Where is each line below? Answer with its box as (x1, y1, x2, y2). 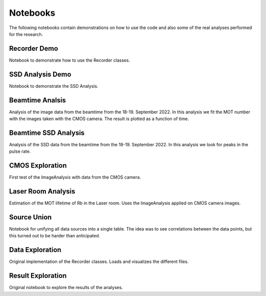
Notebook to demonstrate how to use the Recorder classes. (9, 57, 130, 63)
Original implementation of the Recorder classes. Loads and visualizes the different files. (9, 259, 189, 264)
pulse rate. (9, 148, 31, 155)
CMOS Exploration (9, 162, 67, 170)
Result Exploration (9, 271, 67, 280)
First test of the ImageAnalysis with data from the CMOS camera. (9, 174, 141, 180)
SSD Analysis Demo (9, 70, 71, 78)
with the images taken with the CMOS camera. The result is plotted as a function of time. (9, 116, 189, 122)
